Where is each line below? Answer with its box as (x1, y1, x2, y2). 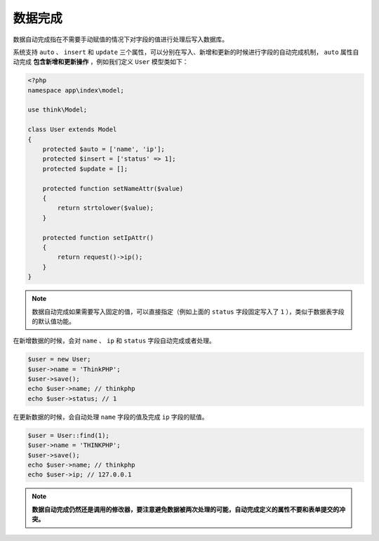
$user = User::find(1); (27, 432, 110, 439)
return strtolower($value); (57, 204, 154, 212)
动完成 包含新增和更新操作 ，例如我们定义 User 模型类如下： (13, 58, 189, 66)
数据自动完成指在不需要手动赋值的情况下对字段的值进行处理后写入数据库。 (13, 35, 228, 44)
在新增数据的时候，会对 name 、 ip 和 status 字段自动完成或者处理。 (13, 337, 215, 345)
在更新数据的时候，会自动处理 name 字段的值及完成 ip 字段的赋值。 (13, 413, 208, 421)
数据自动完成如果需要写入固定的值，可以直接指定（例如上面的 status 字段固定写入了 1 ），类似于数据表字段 (32, 307, 345, 316)
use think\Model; (27, 106, 88, 114)
